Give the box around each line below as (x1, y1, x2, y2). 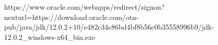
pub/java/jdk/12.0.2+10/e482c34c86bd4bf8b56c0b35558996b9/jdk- (4, 21, 214, 32)
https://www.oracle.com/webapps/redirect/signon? (4, 2, 165, 12)
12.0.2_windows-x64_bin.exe (4, 31, 95, 42)
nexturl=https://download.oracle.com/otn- (4, 11, 139, 22)
